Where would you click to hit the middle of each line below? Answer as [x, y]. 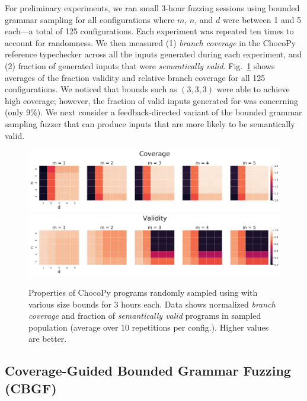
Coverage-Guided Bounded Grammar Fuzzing [148, 371]
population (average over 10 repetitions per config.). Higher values [149, 327]
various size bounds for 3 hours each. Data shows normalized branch [152, 304]
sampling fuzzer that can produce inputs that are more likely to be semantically [150, 123]
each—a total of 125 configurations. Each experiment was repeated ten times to [149, 31]
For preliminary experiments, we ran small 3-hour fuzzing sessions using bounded [152, 8]
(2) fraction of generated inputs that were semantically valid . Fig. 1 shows [140, 65]
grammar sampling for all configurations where [90, 19]
